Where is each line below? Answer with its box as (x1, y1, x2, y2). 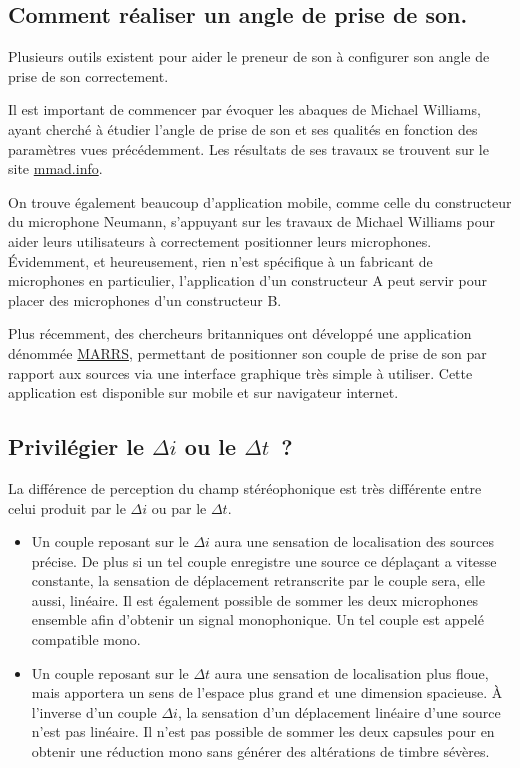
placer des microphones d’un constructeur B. (8, 289, 282, 310)
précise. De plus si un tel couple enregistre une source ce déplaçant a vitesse (31, 550, 497, 571)
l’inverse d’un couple (31, 701, 157, 722)
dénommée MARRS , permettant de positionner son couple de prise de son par (8, 342, 487, 363)
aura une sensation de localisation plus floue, (214, 662, 489, 683)
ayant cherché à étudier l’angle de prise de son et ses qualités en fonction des (8, 118, 478, 139)
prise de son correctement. (8, 65, 169, 86)
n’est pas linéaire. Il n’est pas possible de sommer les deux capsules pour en (31, 721, 495, 742)
